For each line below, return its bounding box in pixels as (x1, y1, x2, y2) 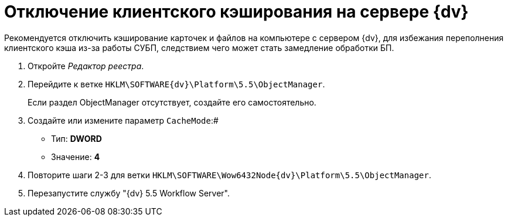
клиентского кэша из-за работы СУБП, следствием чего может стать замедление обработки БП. (4, 42, 394, 53)
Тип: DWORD (51, 133, 102, 144)
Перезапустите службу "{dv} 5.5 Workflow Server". (28, 188, 230, 198)
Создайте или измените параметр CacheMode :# (28, 115, 219, 125)
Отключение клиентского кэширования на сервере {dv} (4, 2, 469, 22)
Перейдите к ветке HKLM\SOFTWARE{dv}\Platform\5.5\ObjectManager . (28, 79, 325, 89)
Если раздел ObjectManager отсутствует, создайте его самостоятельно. (28, 97, 316, 107)
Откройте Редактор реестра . (28, 60, 144, 71)
